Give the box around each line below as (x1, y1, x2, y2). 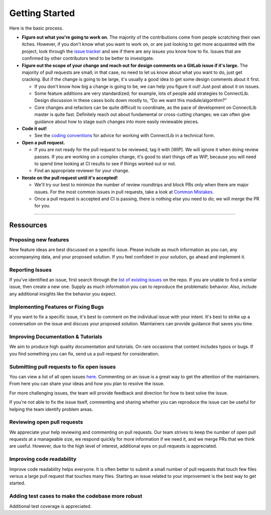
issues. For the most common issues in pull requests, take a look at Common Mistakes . (34, 189, 214, 195)
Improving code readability (9, 456, 77, 463)
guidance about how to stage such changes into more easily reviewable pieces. (34, 118, 199, 124)
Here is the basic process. (9, 25, 64, 31)
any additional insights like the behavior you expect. (9, 291, 116, 297)
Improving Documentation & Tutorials (9, 333, 102, 340)
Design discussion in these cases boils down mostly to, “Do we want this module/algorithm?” (34, 97, 227, 103)
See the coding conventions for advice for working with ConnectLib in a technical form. (34, 133, 215, 139)
